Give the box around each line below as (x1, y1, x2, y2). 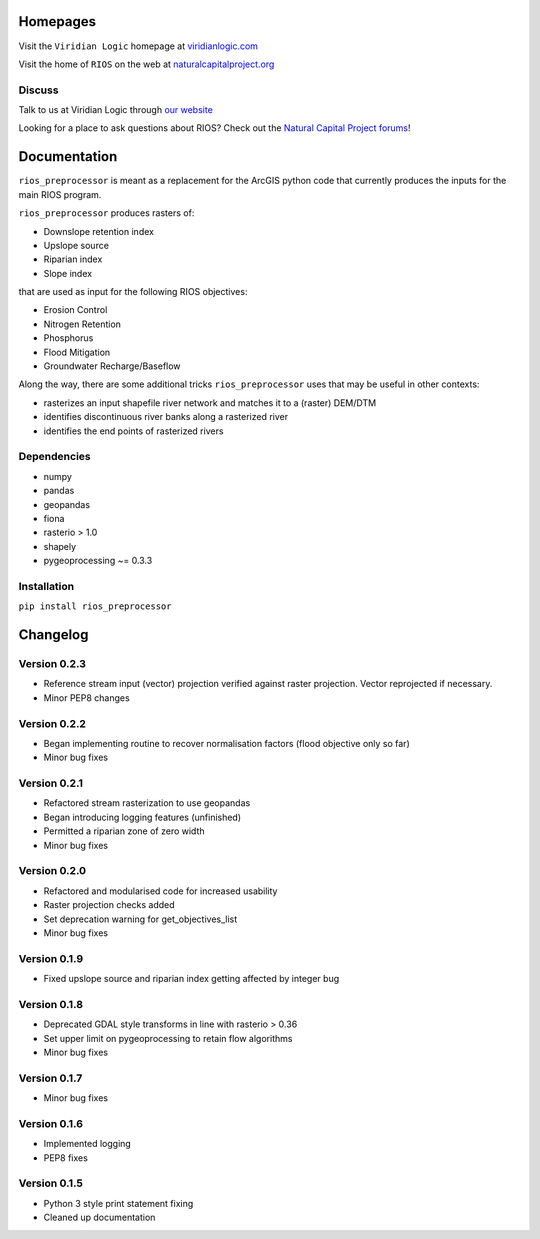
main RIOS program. (18, 188, 102, 200)
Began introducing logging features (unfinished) (43, 811, 242, 823)
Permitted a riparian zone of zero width (43, 825, 205, 837)
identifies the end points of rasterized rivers (43, 425, 224, 437)
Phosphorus (43, 332, 94, 344)
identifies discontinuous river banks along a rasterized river (43, 411, 289, 423)
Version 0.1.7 (18, 1071, 83, 1085)
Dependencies (18, 450, 92, 464)
